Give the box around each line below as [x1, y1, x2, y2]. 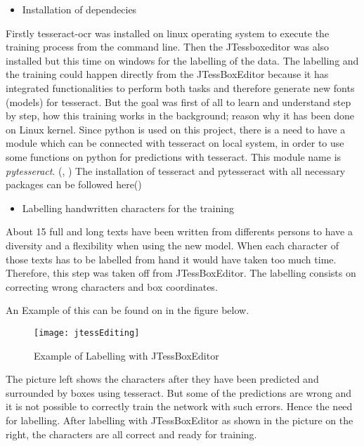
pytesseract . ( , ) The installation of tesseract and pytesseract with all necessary [6, 163, 346, 178]
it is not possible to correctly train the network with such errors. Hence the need [6, 399, 353, 414]
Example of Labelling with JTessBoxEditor [34, 348, 219, 362]
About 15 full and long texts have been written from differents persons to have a [6, 224, 353, 239]
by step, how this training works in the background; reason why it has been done [6, 108, 355, 123]
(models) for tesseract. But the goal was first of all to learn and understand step [6, 94, 351, 109]
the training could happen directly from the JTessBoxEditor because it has [6, 67, 329, 81]
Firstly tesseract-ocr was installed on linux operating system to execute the [6, 25, 330, 40]
